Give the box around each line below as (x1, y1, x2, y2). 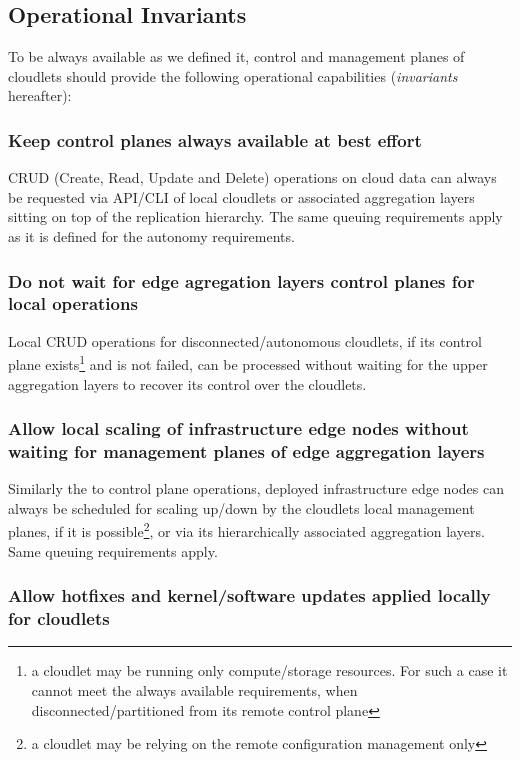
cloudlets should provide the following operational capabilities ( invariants (8, 65, 458, 86)
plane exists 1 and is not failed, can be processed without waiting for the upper (8, 351, 488, 374)
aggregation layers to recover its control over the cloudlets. (8, 373, 367, 394)
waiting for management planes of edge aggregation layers (8, 439, 485, 463)
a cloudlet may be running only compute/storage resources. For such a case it (31, 660, 508, 681)
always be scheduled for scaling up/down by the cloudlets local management (8, 497, 475, 518)
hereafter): (8, 85, 72, 106)
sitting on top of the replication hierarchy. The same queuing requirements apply (8, 206, 503, 227)
